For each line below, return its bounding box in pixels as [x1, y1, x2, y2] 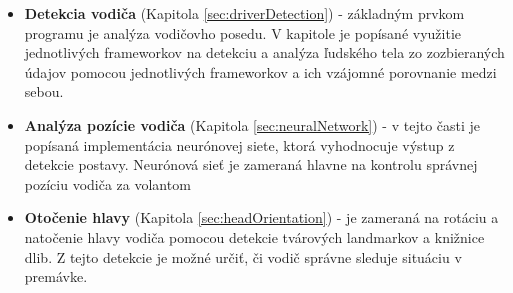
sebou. [24, 81, 64, 102]
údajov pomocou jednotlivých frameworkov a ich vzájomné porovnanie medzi [24, 61, 497, 82]
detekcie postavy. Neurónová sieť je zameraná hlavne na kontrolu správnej [24, 154, 478, 175]
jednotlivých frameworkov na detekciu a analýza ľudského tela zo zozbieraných [24, 42, 505, 63]
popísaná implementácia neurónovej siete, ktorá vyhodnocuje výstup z [24, 134, 455, 155]
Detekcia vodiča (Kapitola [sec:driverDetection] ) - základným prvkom [24, 3, 465, 23]
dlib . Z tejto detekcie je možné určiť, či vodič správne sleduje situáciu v [24, 246, 462, 267]
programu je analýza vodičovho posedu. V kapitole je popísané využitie [24, 22, 462, 43]
